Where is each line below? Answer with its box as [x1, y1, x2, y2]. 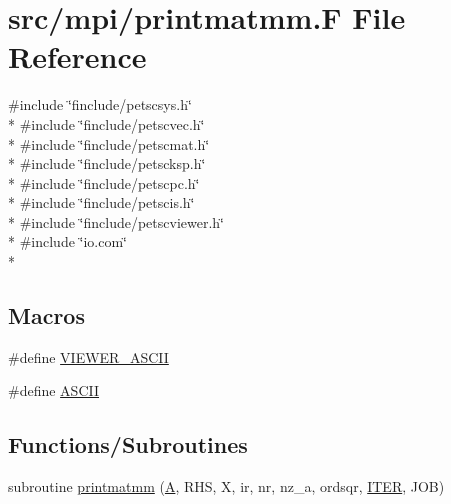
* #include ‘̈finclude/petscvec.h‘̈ [8, 113, 205, 134]
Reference [8, 36, 147, 77]
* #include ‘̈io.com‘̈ [8, 231, 128, 252]
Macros [8, 300, 85, 331]
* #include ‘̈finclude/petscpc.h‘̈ [8, 172, 200, 193]
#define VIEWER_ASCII [8, 346, 169, 367]
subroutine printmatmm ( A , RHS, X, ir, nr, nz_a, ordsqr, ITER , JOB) [8, 476, 445, 497]
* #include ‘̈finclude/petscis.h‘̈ [8, 192, 195, 213]
